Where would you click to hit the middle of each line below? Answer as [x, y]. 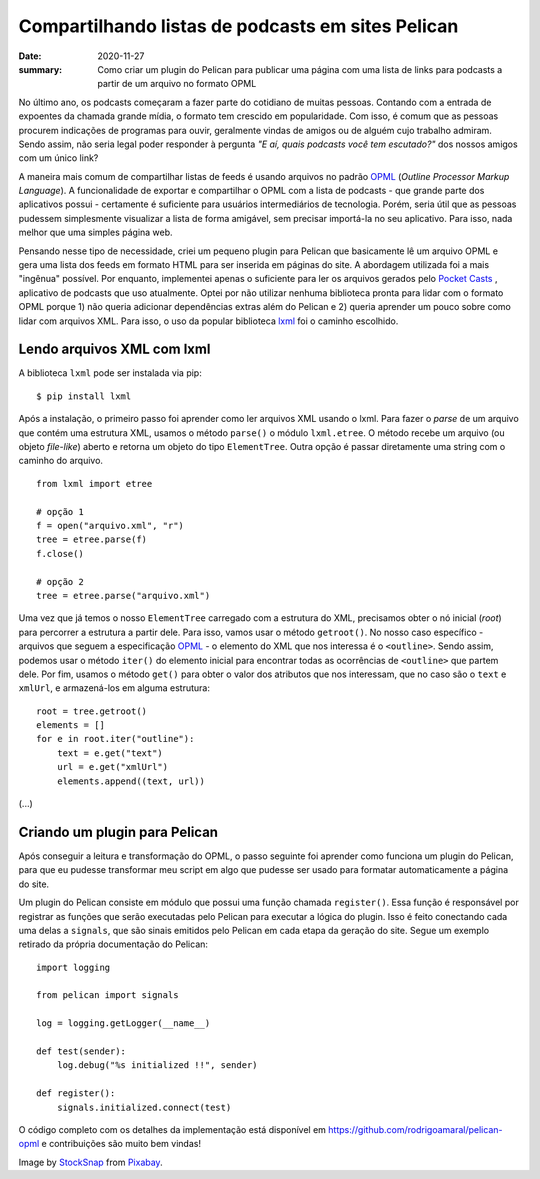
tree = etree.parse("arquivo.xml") [123, 595]
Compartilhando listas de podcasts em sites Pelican [238, 26]
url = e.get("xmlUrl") [112, 767]
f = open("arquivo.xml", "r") [110, 525]
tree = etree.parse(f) [92, 539]
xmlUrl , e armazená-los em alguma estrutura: [114, 688]
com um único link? [58, 158]
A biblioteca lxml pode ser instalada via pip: [110, 373]
